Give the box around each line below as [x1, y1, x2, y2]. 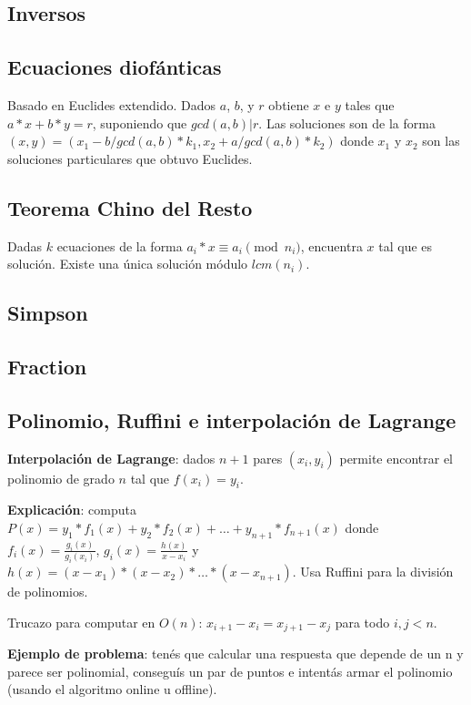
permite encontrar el [339, 448, 454, 467]
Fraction [7, 352, 87, 380]
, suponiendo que [92, 113, 187, 132]
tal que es [378, 236, 433, 255]
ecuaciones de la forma [56, 236, 183, 255]
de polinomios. [7, 582, 88, 601]
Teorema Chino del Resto [7, 193, 253, 221]
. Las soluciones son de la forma [258, 113, 436, 132]
